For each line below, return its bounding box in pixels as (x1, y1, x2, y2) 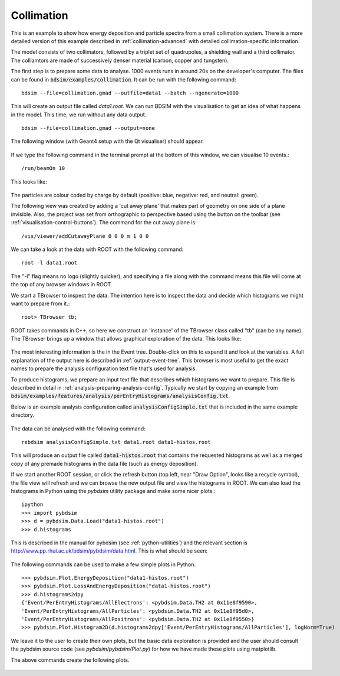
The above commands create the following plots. (11, 656, 130, 664)
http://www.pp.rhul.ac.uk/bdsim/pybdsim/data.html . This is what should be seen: (11, 547, 208, 554)
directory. (11, 412, 35, 419)
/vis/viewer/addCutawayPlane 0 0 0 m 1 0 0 (21, 233, 149, 239)
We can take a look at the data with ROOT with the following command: (11, 246, 184, 253)
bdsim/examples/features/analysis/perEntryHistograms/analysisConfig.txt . (11, 393, 230, 400)
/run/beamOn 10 (21, 165, 65, 172)
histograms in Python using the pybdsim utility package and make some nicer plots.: (11, 487, 216, 494)
